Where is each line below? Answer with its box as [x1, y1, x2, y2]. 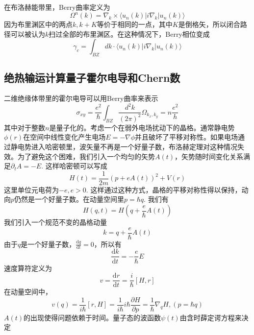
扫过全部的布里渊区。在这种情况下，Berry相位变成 [49, 28, 210, 39]
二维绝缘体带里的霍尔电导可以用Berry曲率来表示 [4, 93, 158, 103]
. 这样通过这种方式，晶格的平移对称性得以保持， [86, 184, 242, 194]
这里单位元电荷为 [4, 184, 59, 194]
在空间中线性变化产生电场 [23, 132, 106, 142]
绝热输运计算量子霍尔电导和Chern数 [4, 70, 180, 85]
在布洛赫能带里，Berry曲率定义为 [4, 2, 110, 12]
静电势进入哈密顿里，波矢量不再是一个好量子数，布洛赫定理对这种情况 [10, 141, 237, 151]
